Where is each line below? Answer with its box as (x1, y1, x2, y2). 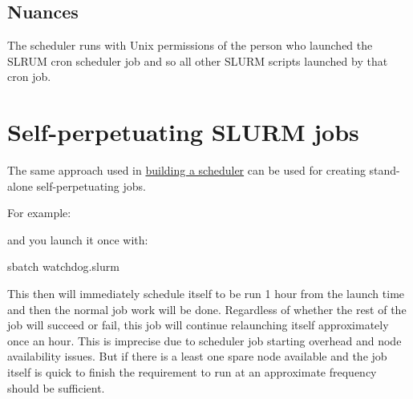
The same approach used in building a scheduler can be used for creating (7, 162, 366, 179)
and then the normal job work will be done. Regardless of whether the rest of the (7, 300, 407, 317)
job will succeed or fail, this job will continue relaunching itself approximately (7, 316, 389, 333)
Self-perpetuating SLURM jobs (7, 115, 359, 148)
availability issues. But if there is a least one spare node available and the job (7, 348, 387, 365)
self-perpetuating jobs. (36, 177, 146, 194)
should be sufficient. (7, 379, 105, 396)
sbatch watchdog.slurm (7, 258, 119, 275)
